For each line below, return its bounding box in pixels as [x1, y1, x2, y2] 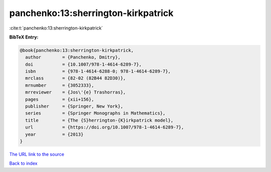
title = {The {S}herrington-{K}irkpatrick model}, [25, 117, 174, 123]
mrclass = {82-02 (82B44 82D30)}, [25, 75, 126, 81]
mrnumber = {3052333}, [25, 82, 94, 88]
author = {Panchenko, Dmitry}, [25, 54, 120, 60]
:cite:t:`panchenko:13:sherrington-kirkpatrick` [9, 25, 103, 31]
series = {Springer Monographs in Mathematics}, [25, 110, 166, 116]
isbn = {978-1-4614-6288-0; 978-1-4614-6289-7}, [25, 68, 171, 74]
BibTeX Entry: [9, 34, 39, 40]
